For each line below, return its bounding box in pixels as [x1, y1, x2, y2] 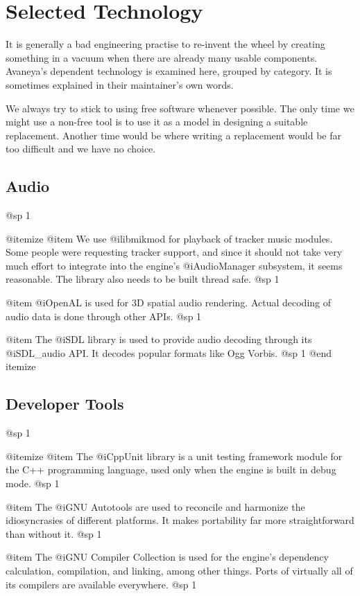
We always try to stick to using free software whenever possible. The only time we [6, 100, 354, 115]
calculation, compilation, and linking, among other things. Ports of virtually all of [6, 563, 353, 577]
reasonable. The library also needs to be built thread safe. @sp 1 [6, 272, 280, 286]
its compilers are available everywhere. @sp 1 [6, 577, 197, 591]
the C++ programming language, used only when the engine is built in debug [6, 462, 336, 477]
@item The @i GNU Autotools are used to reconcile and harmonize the [6, 499, 305, 514]
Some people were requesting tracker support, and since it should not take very [6, 245, 343, 259]
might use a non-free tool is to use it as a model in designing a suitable [6, 114, 308, 129]
